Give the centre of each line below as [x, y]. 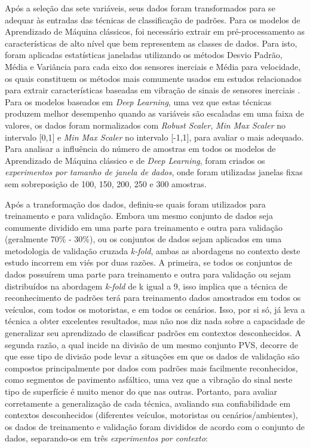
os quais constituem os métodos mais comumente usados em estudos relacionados [154, 78]
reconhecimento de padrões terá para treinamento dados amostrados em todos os [153, 298]
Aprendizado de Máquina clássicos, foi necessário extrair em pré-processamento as [155, 31]
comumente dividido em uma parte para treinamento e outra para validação [144, 227]
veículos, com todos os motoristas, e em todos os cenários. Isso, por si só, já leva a [155, 309]
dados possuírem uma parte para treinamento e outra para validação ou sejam [148, 274]
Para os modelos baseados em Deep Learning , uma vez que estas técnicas [138, 101]
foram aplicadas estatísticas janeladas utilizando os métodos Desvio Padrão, [144, 55]
